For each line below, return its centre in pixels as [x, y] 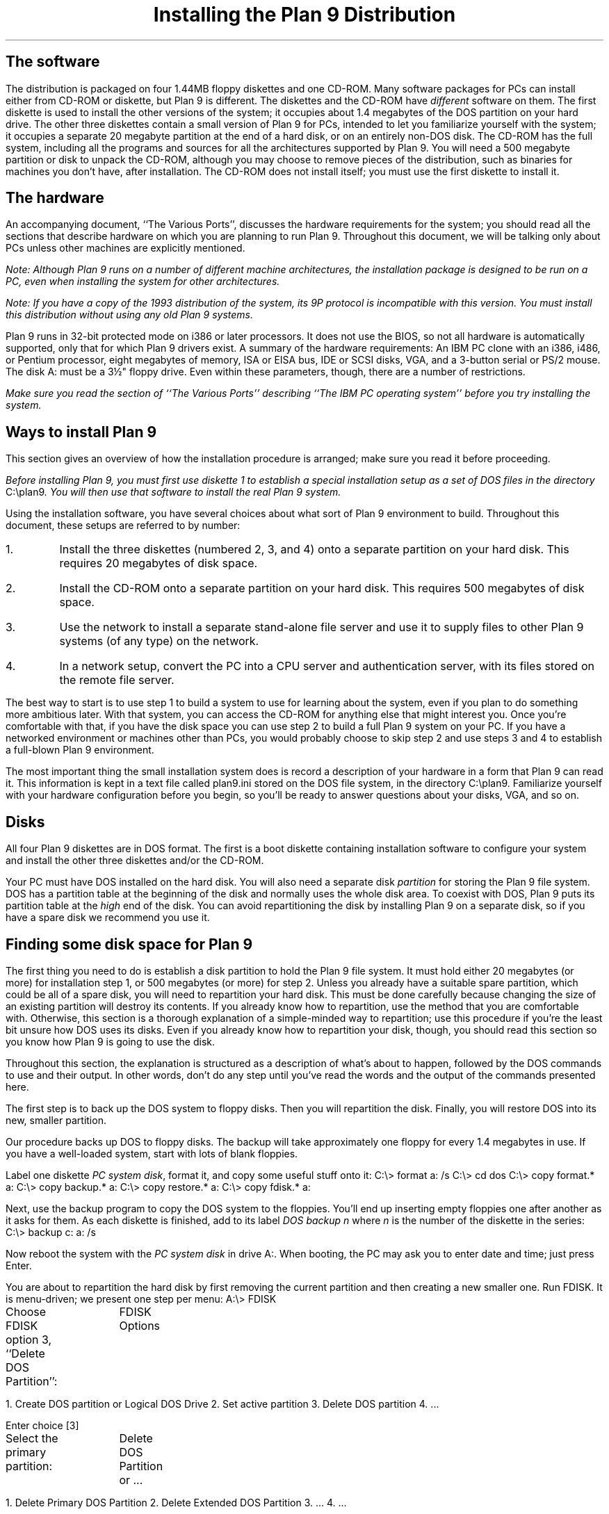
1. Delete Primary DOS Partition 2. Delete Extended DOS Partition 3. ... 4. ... [176, 1502]
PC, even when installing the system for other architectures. [143, 282]
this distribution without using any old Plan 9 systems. [129, 315]
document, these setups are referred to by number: [123, 526]
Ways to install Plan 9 [81, 432]
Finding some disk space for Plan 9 [129, 944]
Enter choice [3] [42, 1425]
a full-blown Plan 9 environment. [80, 750]
